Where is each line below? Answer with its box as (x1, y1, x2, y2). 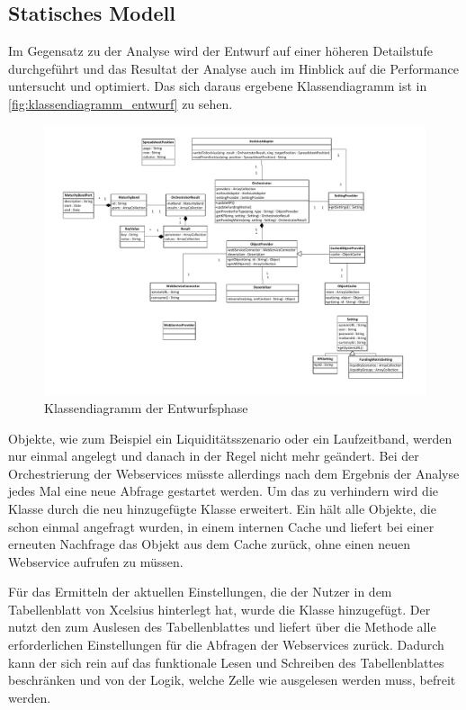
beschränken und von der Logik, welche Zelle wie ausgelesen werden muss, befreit (8, 670, 456, 689)
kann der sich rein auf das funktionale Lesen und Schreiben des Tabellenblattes (8, 652, 444, 671)
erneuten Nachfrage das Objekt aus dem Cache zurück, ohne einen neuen (8, 535, 411, 553)
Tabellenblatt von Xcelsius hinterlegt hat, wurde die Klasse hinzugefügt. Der (8, 599, 431, 618)
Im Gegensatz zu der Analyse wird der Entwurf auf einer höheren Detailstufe (8, 41, 433, 60)
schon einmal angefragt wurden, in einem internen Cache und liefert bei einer (8, 517, 435, 535)
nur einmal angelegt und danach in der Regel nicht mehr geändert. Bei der (8, 446, 419, 465)
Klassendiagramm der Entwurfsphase (44, 398, 248, 417)
